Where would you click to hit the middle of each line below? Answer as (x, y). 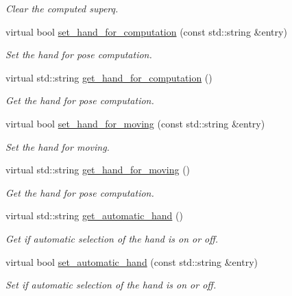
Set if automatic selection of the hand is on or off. (111, 285)
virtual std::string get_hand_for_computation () (109, 77)
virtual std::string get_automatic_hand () (94, 215)
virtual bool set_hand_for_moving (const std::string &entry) (135, 123)
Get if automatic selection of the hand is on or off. (112, 238)
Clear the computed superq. (62, 8)
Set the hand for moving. (58, 146)
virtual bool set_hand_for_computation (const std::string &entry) (146, 31)
